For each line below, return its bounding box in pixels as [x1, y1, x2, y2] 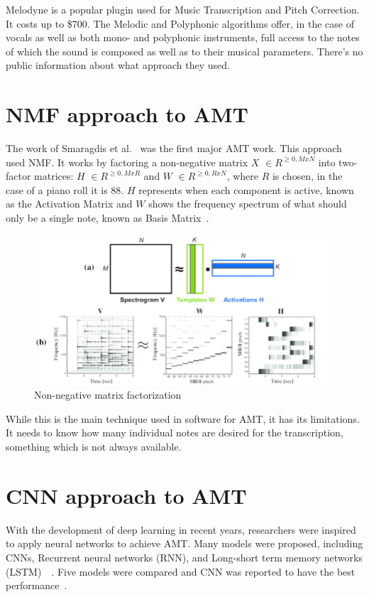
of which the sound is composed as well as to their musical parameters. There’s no [6, 43, 363, 58]
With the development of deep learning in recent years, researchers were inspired [6, 522, 356, 537]
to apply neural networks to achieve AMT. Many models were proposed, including [6, 536, 363, 551]
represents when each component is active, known [138, 182, 354, 197]
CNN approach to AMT [6, 480, 247, 510]
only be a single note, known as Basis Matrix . [6, 210, 209, 225]
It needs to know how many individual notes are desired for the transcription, [6, 425, 343, 440]
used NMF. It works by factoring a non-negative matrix [6, 154, 248, 169]
